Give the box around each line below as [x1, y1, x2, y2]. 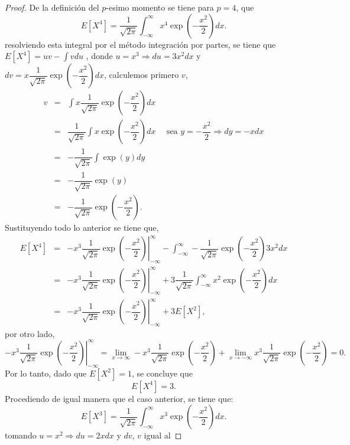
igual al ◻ [144, 429, 182, 441]
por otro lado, [5, 327, 55, 339]
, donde [86, 50, 113, 62]
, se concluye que [131, 367, 193, 379]
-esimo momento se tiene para [106, 1, 214, 13]
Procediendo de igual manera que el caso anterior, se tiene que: [5, 392, 234, 404]
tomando [5, 429, 37, 441]
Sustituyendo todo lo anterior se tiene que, [5, 221, 159, 234]
